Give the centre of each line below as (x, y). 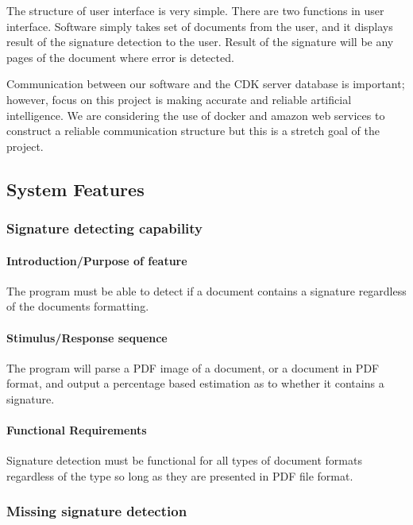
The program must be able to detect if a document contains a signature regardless (206, 290)
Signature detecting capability (105, 228)
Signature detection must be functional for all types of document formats (184, 460)
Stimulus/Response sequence (87, 337)
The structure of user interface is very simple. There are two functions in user (195, 10)
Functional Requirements (77, 430)
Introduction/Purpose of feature (97, 260)
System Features (75, 189)
